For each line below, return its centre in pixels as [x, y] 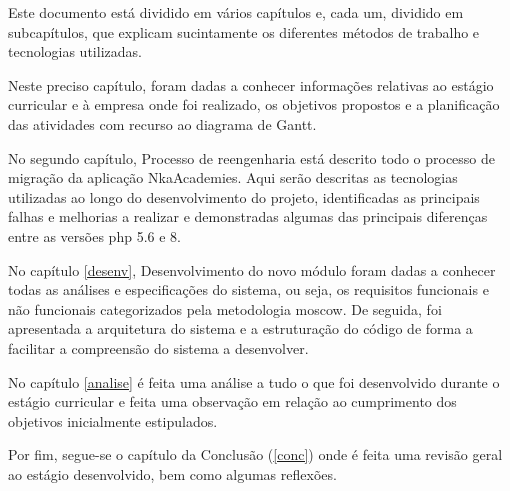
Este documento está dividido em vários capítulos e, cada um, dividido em [236, 12]
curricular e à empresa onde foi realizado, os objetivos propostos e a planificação [254, 104]
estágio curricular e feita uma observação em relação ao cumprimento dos [232, 401]
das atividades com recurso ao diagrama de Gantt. [162, 123]
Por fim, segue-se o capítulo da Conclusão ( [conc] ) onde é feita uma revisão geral [255, 454]
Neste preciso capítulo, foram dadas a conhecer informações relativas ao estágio [251, 84]
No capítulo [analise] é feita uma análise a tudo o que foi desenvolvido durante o [254, 381]
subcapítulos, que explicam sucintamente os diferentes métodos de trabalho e [244, 31]
